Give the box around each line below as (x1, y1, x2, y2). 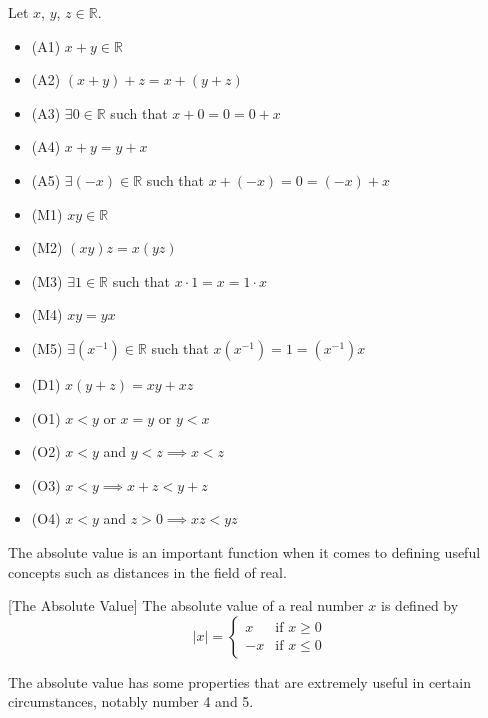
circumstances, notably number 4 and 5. (8, 691, 254, 712)
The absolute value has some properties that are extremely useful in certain (8, 671, 471, 692)
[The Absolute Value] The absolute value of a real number (8, 595, 364, 616)
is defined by (381, 595, 459, 616)
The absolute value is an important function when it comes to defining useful (8, 541, 481, 562)
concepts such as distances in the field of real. (8, 561, 287, 582)
